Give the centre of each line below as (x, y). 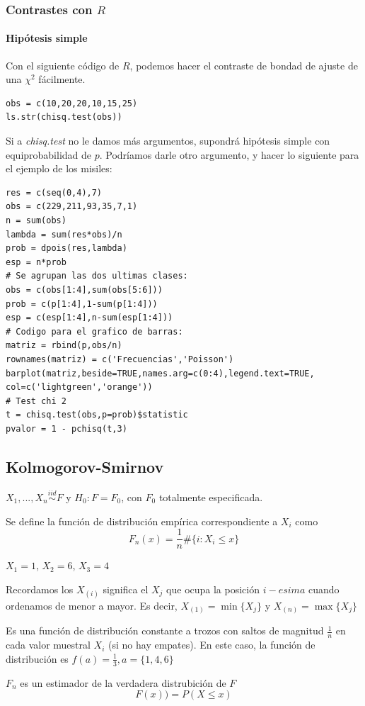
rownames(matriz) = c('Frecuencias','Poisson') (120, 359)
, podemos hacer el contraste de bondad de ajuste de (244, 65)
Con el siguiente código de (63, 65)
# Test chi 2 (36, 401)
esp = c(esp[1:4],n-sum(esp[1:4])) (89, 318)
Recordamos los (40, 589)
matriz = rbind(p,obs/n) (64, 346)
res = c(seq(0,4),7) (54, 192)
